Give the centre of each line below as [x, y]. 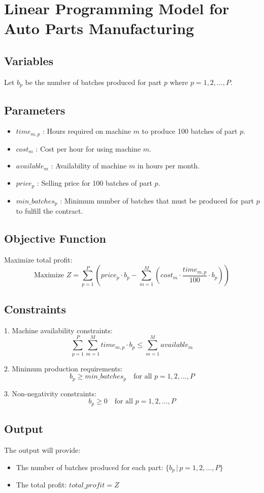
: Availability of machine [89, 166]
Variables [29, 60]
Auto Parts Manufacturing [99, 28]
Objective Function [55, 238]
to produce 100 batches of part [190, 131]
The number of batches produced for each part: [90, 467]
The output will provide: [42, 449]
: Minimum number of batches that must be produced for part [157, 200]
